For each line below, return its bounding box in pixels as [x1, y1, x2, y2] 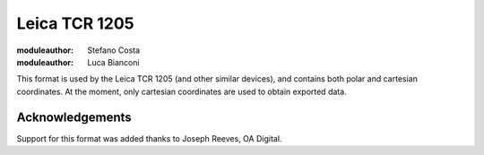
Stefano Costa [87, 45, 141, 56]
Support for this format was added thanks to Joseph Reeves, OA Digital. [16, 133, 282, 143]
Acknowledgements [16, 109, 132, 125]
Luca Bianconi [87, 56, 140, 67]
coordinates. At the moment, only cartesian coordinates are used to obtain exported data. [16, 86, 347, 97]
